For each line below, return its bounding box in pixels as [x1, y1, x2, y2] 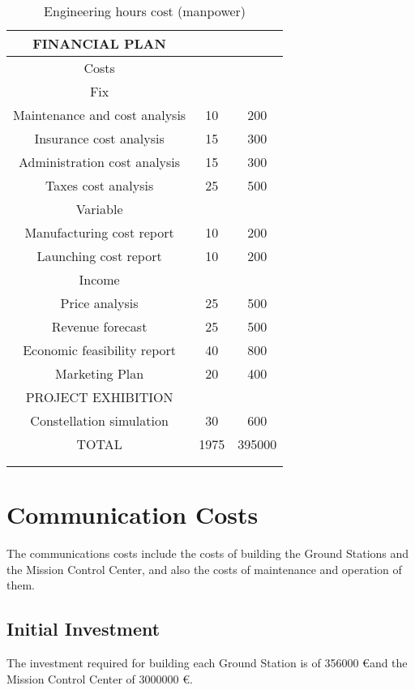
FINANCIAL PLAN [32, 34, 166, 53]
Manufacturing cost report [24, 223, 174, 242]
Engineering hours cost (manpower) [44, 2, 246, 20]
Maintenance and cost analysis [13, 105, 186, 124]
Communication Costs [6, 498, 259, 531]
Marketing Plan [54, 364, 144, 383]
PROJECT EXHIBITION [25, 388, 173, 406]
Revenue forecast [51, 317, 148, 336]
